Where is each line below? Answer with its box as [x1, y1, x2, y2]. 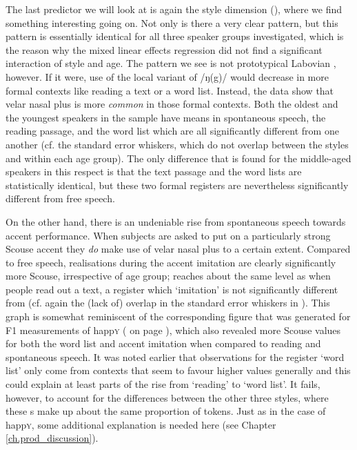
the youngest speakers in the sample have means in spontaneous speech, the [6, 110, 326, 124]
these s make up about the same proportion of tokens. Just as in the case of [6, 404, 326, 418]
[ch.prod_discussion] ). [6, 431, 99, 445]
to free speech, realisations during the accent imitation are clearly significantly [6, 255, 336, 269]
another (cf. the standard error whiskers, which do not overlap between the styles [6, 137, 349, 151]
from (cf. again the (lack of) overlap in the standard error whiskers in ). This [6, 295, 330, 310]
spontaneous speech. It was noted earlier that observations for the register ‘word [6, 349, 345, 364]
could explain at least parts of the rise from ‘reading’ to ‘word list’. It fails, [6, 377, 320, 391]
